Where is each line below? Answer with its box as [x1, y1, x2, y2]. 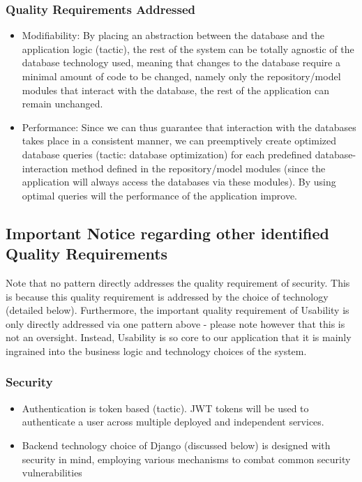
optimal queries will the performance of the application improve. [22, 188, 297, 202]
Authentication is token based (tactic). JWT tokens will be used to [22, 400, 309, 415]
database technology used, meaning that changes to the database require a [22, 55, 340, 70]
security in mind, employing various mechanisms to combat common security [22, 451, 351, 466]
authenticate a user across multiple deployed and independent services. [22, 414, 324, 429]
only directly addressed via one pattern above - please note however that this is [6, 316, 345, 331]
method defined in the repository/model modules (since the [71, 160, 326, 175]
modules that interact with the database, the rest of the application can [22, 82, 329, 97]
